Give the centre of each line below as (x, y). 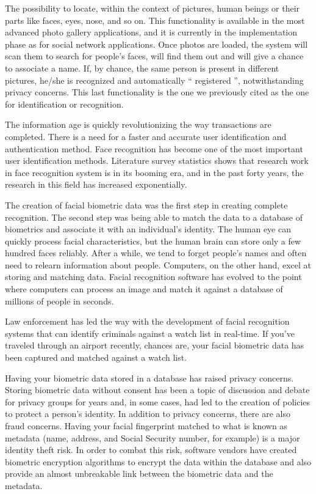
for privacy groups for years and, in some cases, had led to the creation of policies (158, 401)
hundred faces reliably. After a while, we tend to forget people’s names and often (156, 253)
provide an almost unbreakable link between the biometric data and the (139, 474)
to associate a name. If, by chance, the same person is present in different (142, 68)
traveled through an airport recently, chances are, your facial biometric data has (155, 345)
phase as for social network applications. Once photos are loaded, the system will (156, 44)
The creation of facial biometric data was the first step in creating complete (146, 205)
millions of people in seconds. (59, 300)
